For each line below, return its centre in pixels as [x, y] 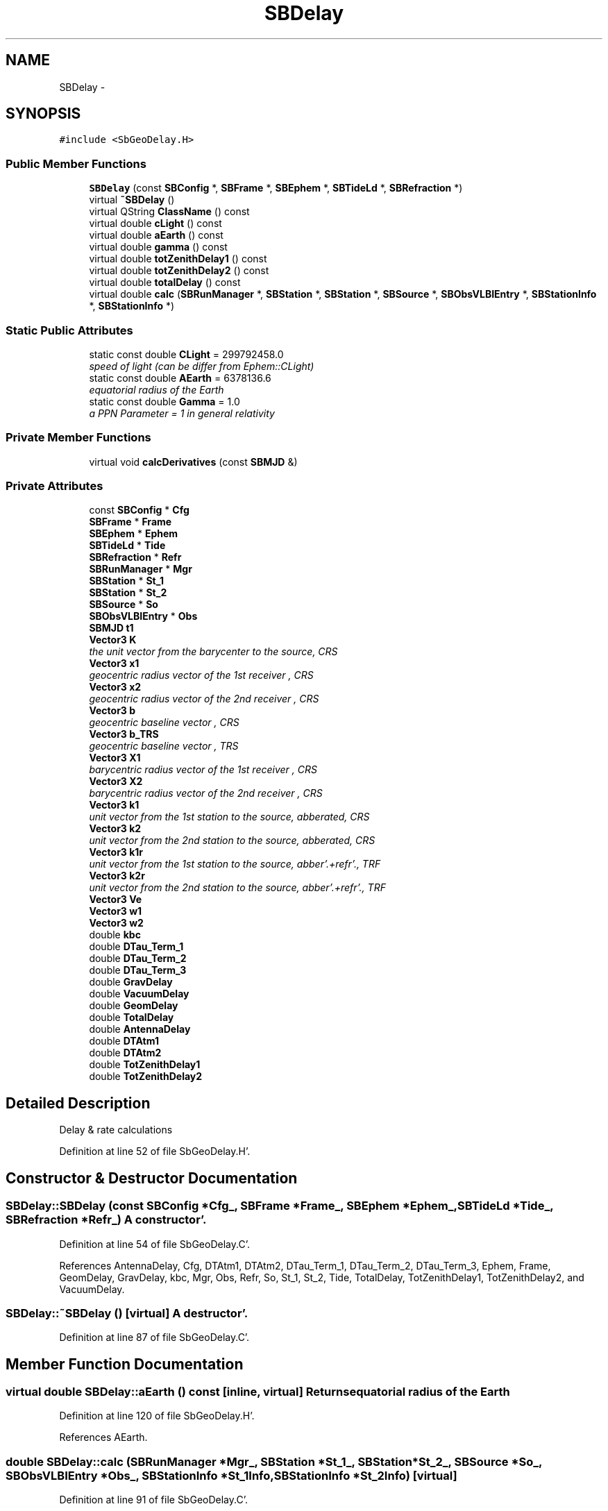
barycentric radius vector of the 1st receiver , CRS [203, 770]
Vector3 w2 [116, 923]
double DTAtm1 [124, 1041]
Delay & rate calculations [116, 1130]
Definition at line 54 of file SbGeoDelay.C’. [154, 1244]
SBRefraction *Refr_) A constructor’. [106, 1220]
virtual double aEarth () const [156, 235]
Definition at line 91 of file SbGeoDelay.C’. [153, 1500]
